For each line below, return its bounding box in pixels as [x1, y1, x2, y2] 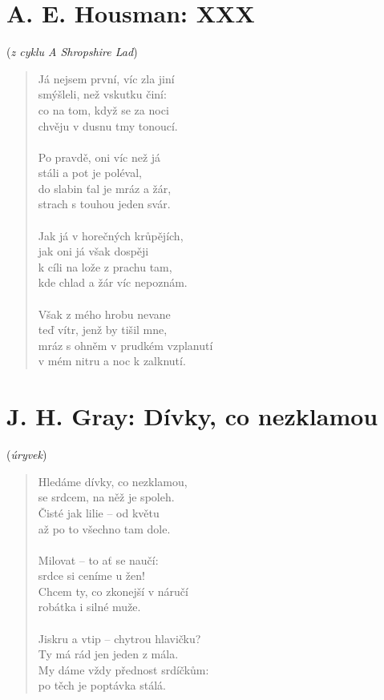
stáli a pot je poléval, [38, 164, 142, 181]
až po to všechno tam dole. [38, 520, 171, 537]
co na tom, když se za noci [38, 101, 169, 118]
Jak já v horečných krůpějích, [38, 227, 184, 243]
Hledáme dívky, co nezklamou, [38, 473, 188, 489]
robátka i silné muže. [38, 598, 141, 615]
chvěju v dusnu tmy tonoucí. [38, 117, 178, 134]
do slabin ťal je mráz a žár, [38, 179, 172, 196]
